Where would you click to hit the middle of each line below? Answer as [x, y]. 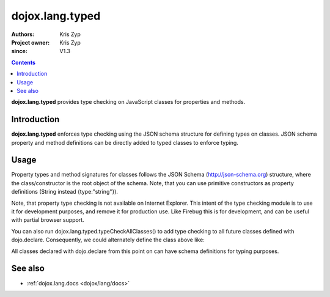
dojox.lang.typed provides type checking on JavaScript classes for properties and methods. [128, 102]
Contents [24, 62]
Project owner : [31, 42]
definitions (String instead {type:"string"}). [65, 192]
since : [19, 51]
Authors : [23, 34]
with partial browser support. [48, 220]
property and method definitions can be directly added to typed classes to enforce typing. [125, 142]
